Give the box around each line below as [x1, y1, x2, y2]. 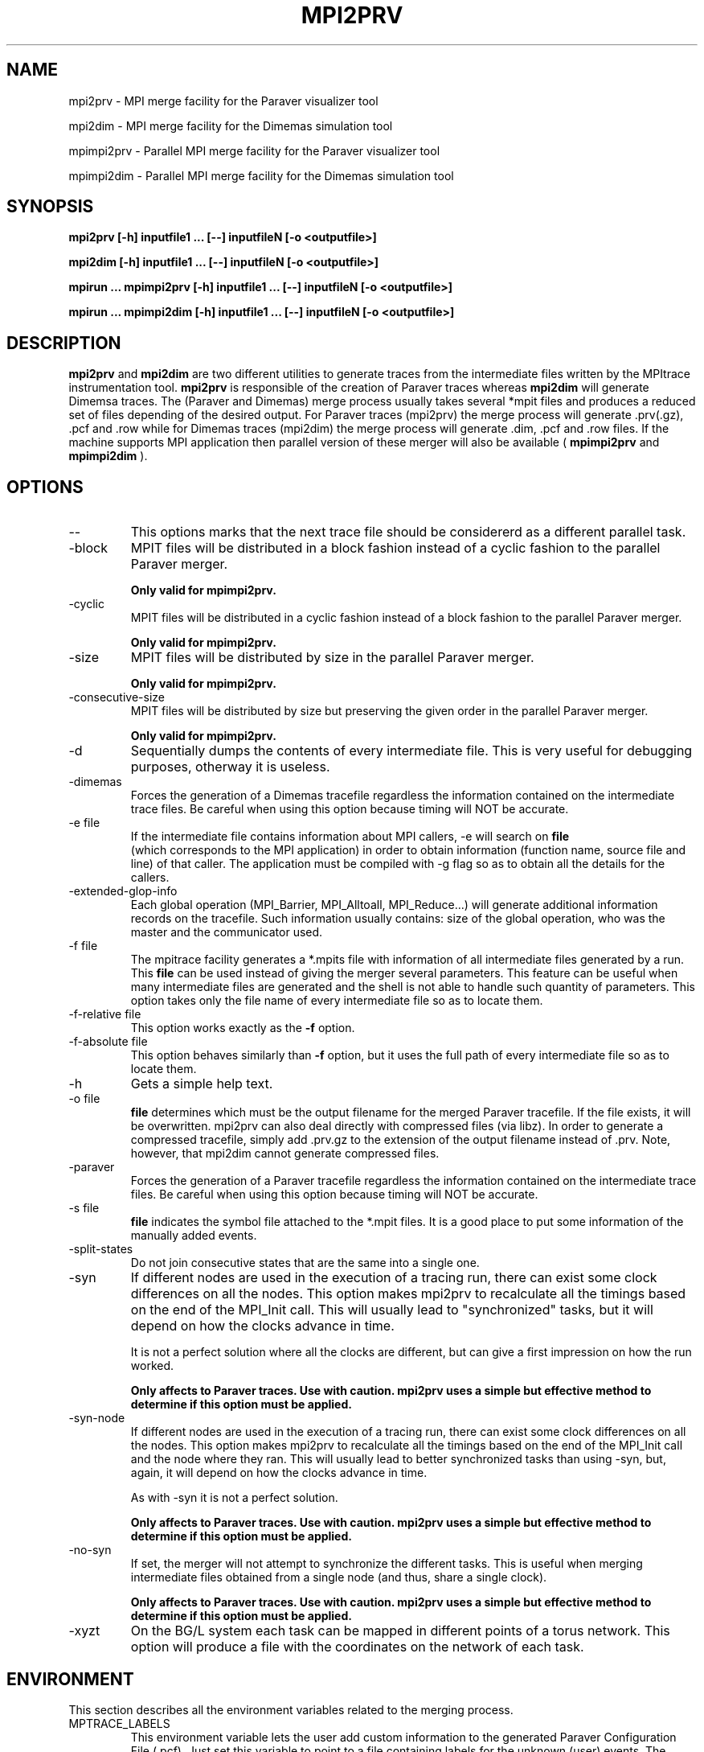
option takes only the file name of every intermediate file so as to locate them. [130, 993, 543, 1008]
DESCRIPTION [6, 332, 121, 353]
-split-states [68, 1242, 133, 1256]
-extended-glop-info [68, 884, 178, 899]
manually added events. [130, 1228, 257, 1243]
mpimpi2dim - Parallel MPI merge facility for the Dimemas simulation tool [68, 168, 454, 183]
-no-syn [68, 1543, 112, 1557]
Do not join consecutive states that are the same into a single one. [130, 1256, 480, 1270]
